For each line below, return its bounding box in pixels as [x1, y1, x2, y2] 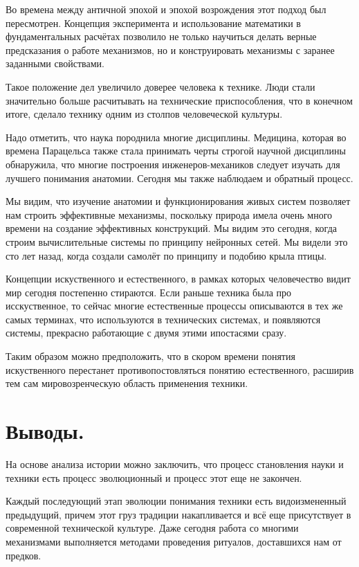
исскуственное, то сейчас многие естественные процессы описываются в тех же [6, 298, 343, 313]
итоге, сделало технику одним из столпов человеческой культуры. [6, 107, 283, 121]
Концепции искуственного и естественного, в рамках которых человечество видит [6, 271, 351, 286]
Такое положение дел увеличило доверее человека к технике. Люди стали [6, 79, 315, 93]
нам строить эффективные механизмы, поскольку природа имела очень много [6, 207, 333, 222]
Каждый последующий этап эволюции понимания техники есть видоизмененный [6, 494, 347, 508]
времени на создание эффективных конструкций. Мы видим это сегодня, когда [6, 221, 337, 235]
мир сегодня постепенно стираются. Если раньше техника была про [6, 285, 292, 299]
